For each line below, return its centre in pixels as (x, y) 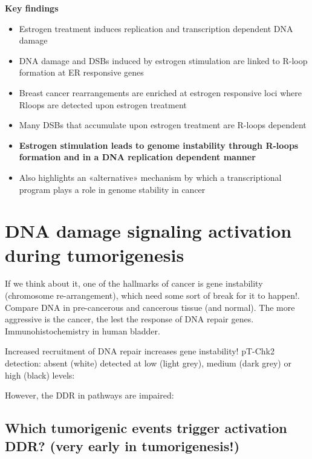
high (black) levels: (40, 375)
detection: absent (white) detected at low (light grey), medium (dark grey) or (148, 363)
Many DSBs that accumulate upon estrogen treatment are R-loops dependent (163, 125)
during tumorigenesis (95, 254)
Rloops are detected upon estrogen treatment (103, 104)
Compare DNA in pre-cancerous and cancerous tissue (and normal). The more (150, 307)
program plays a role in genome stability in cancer (112, 189)
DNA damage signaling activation (148, 231)
